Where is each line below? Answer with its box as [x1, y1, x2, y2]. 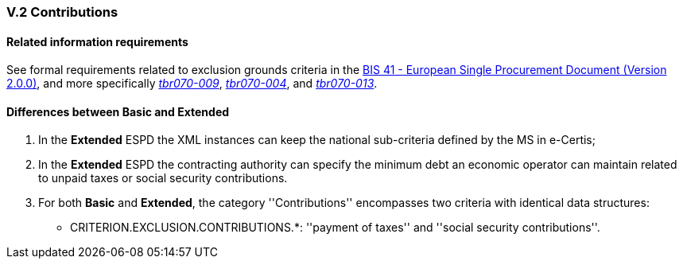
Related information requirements [6, 34, 188, 49]
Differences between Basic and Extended [6, 104, 230, 119]
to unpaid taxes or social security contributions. [38, 171, 288, 185]
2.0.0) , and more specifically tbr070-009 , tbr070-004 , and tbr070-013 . [6, 76, 378, 91]
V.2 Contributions [6, 4, 118, 20]
